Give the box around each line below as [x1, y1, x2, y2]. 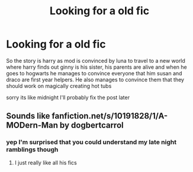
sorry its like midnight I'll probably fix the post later [6, 94, 130, 101]
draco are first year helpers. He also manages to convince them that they [6, 76, 185, 83]
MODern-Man [6, 120, 58, 130]
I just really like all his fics [14, 159, 77, 166]
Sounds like [6, 111, 50, 121]
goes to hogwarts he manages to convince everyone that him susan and [6, 69, 182, 77]
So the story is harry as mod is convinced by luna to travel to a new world [6, 57, 185, 64]
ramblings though [6, 145, 59, 154]
